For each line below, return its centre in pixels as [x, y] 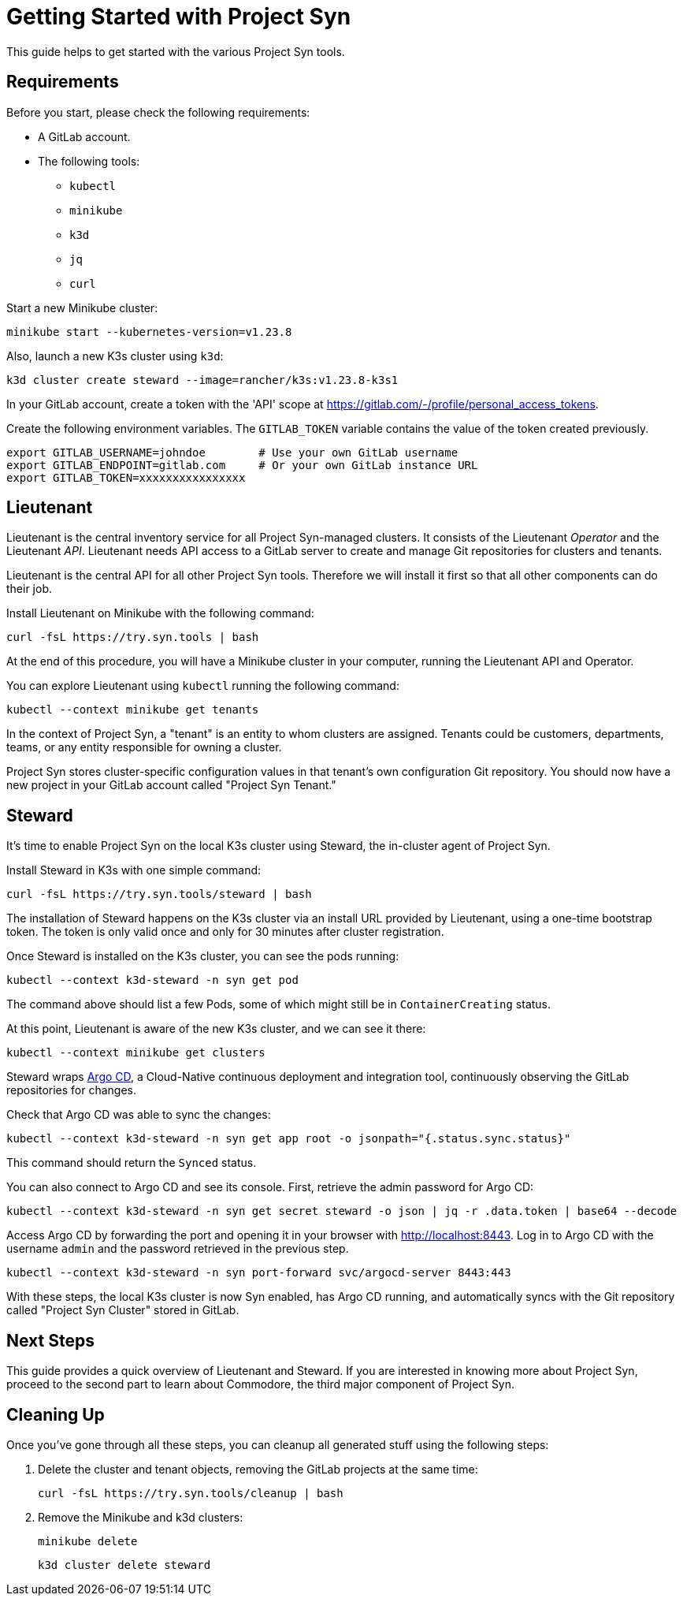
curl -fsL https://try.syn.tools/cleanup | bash [191, 1493]
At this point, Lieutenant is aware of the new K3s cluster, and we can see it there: [216, 1029]
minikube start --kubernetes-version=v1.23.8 [149, 332]
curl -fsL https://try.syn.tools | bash [133, 637]
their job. [30, 589]
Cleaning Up [56, 1414]
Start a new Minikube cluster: [82, 307]
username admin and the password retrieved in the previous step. [178, 1249]
